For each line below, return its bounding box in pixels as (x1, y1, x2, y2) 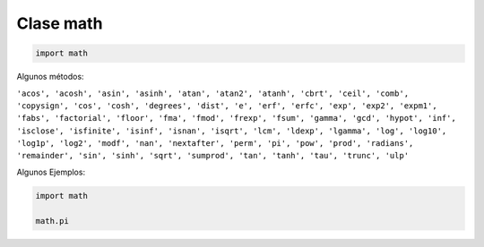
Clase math (16, 13, 103, 33)
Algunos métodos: (16, 72, 84, 82)
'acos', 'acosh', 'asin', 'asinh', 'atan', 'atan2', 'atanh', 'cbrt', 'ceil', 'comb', (16, 88, 410, 98)
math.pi (35, 216, 69, 226)
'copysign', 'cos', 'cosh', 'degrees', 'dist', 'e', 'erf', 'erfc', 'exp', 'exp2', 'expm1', (16, 100, 438, 111)
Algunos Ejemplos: (16, 166, 85, 177)
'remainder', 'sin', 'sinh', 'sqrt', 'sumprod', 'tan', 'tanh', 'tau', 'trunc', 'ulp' (16, 150, 410, 161)
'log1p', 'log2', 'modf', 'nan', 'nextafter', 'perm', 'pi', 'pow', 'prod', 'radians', (16, 139, 414, 149)
